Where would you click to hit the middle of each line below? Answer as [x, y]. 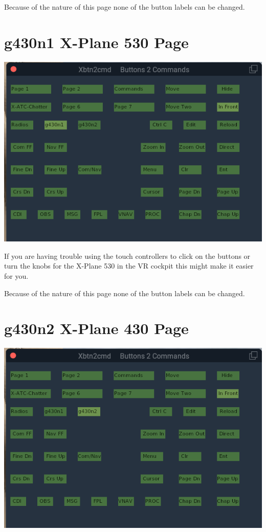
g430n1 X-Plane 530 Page [96, 42]
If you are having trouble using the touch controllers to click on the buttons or [127, 256]
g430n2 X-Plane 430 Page [96, 328]
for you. [16, 275]
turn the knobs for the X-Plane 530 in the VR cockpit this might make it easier [129, 266]
